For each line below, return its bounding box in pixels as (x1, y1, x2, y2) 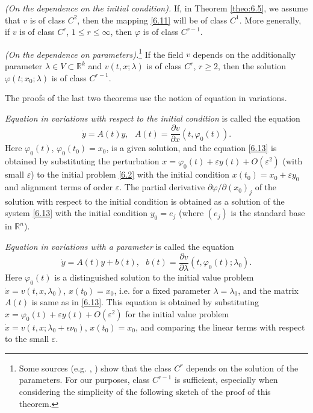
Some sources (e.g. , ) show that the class (19, 361, 172, 374)
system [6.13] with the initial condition (5, 206, 148, 219)
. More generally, (239, 13, 302, 26)
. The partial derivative (119, 181, 205, 193)
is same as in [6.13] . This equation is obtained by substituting (31, 296, 259, 308)
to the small (5, 332, 49, 345)
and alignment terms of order (5, 181, 113, 193)
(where (178, 206, 204, 219)
